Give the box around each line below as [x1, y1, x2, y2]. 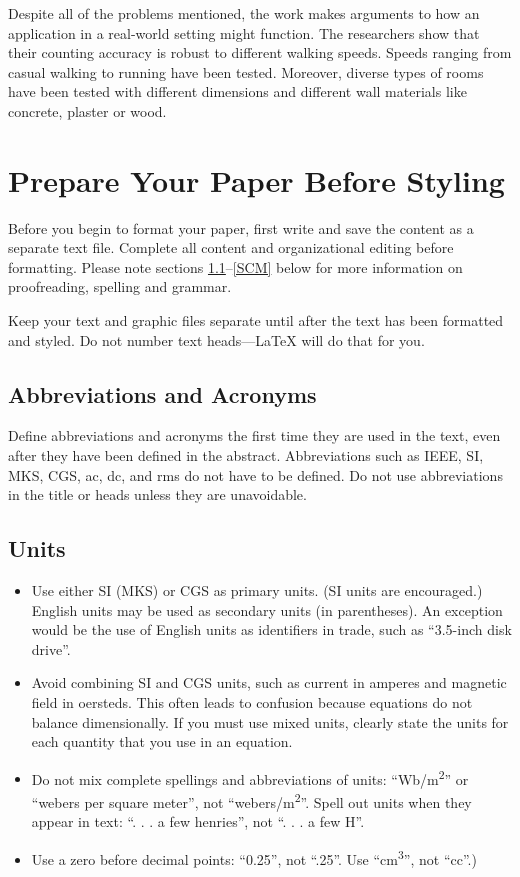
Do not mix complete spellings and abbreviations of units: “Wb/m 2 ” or [31, 765, 469, 789]
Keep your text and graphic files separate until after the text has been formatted [8, 310, 504, 331]
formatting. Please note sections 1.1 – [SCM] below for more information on [8, 256, 463, 277]
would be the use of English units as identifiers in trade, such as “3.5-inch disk [31, 619, 512, 640]
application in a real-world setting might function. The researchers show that [8, 22, 480, 43]
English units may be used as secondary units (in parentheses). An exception [31, 599, 503, 620]
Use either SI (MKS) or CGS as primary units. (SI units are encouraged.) [31, 580, 483, 601]
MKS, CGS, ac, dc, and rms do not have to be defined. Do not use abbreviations [8, 464, 503, 485]
